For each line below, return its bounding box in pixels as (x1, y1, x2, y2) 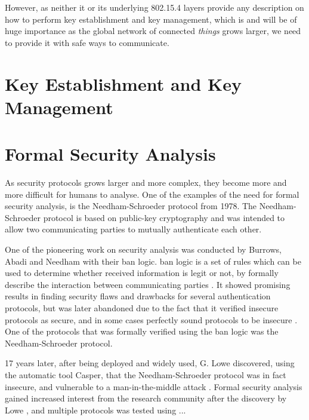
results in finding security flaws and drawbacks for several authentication (5, 290, 271, 302)
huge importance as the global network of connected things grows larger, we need (5, 24, 301, 37)
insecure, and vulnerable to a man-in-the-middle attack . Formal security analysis (5, 380, 302, 393)
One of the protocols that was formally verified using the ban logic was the (5, 325, 279, 338)
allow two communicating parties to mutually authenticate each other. (5, 223, 262, 235)
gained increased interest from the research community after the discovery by (5, 392, 287, 404)
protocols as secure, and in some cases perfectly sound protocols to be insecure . (5, 313, 298, 326)
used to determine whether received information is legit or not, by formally (5, 266, 279, 279)
